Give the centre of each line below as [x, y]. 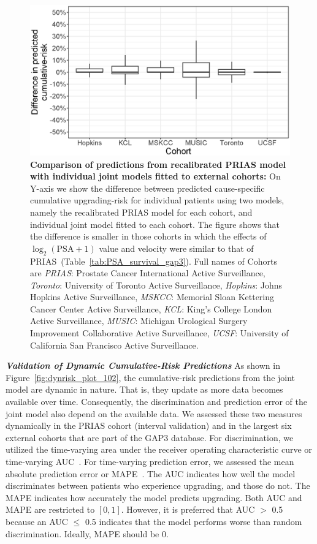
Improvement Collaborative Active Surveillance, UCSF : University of [159, 333]
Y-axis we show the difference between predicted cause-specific [147, 188]
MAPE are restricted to [50, 509]
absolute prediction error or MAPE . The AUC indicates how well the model [151, 473]
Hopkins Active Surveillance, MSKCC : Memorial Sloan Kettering [152, 297]
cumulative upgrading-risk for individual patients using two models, [157, 200]
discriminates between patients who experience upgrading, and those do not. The [158, 485]
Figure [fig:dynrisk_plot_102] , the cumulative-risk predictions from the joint [151, 377]
